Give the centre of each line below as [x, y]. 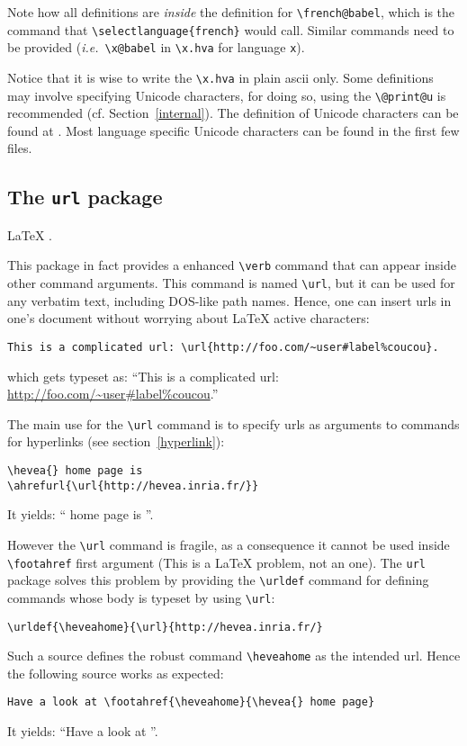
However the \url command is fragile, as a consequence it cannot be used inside [229, 544]
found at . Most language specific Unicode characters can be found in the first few [233, 130]
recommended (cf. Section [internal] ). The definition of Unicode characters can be [233, 113]
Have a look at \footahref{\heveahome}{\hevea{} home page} [191, 702]
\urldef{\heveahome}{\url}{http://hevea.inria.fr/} [165, 627]
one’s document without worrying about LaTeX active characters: [189, 318]
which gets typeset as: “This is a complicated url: [143, 376]
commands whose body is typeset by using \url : [141, 597]
